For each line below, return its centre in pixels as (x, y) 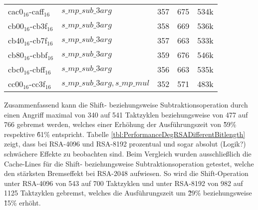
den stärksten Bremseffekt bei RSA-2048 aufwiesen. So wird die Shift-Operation (126, 173)
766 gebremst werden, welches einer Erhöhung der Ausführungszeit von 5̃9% (120, 124)
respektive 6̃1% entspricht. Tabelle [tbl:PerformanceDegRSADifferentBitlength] (125, 134)
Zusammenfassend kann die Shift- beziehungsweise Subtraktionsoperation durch (126, 104)
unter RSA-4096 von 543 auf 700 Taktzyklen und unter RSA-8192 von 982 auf (124, 183)
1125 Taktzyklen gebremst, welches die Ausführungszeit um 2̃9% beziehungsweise (128, 193)
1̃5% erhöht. (22, 202)
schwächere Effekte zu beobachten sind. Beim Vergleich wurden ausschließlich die (128, 153)
